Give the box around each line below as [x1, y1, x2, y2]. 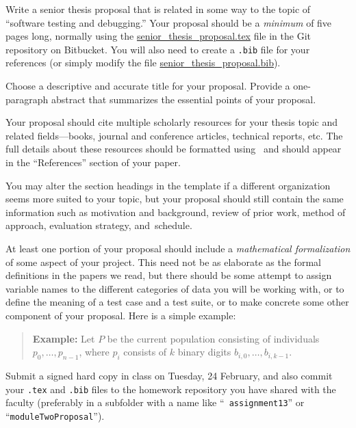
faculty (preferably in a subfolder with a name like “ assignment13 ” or [5, 395, 305, 410]
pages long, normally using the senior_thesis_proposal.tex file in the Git [5, 29, 311, 43]
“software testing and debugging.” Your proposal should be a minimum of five [5, 15, 332, 29]
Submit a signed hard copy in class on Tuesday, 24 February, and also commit [5, 368, 333, 382]
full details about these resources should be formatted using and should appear [5, 142, 342, 156]
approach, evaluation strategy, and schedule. [5, 218, 192, 232]
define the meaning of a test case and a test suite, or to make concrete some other [5, 295, 349, 309]
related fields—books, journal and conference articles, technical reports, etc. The [5, 128, 343, 142]
